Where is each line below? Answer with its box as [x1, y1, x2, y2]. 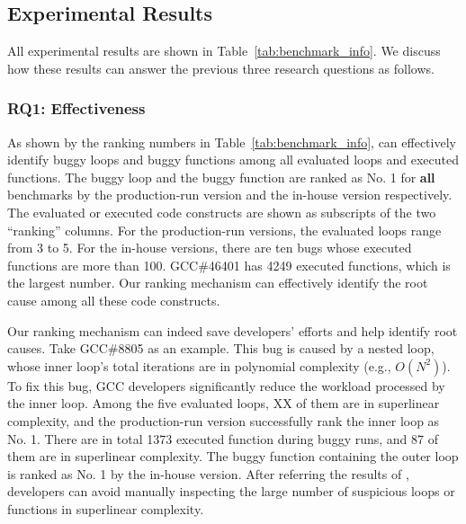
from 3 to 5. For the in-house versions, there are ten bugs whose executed [7, 238, 412, 257]
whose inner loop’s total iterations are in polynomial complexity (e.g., [7, 356, 391, 375]
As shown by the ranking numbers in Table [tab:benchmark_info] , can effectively [7, 132, 456, 151]
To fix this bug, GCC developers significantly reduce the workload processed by [7, 376, 445, 395]
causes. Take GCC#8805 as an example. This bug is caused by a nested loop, [7, 339, 435, 358]
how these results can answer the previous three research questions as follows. [7, 58, 435, 77]
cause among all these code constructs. [7, 290, 220, 309]
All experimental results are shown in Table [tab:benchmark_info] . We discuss [7, 41, 441, 60]
